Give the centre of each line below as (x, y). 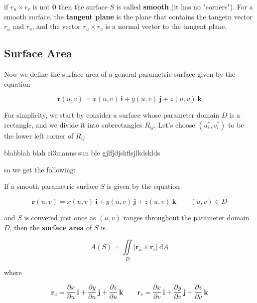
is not (41, 6)
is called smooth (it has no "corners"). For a (185, 6)
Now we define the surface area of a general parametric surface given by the (120, 74)
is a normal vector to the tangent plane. (166, 26)
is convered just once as (60, 217)
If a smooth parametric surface (51, 186)
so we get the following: (40, 169)
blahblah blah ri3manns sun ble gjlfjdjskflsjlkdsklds (82, 153)
